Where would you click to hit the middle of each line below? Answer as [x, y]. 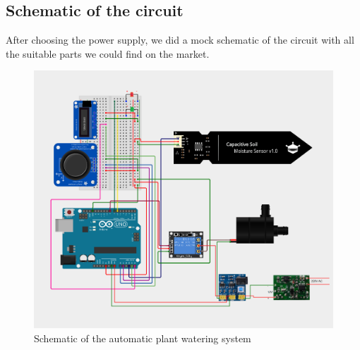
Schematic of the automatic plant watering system [143, 338]
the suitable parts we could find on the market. [108, 53]
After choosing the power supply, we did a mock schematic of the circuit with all [180, 40]
